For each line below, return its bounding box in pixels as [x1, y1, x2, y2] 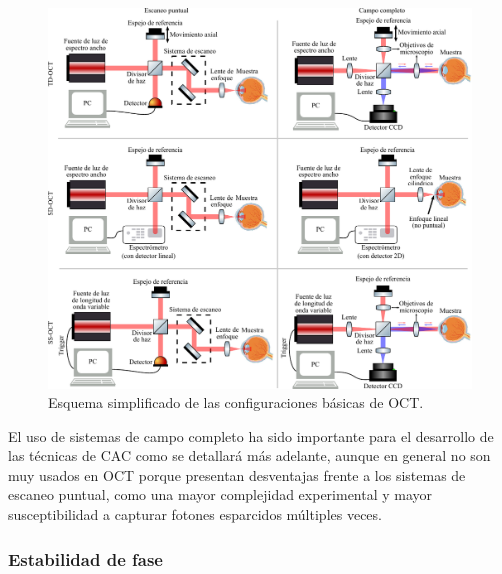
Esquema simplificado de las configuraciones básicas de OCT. [48, 392, 424, 413]
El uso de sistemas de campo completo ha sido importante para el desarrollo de [8, 425, 494, 446]
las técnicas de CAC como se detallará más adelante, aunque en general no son [8, 445, 491, 466]
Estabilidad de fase [8, 546, 163, 571]
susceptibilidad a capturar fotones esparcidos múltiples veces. [8, 504, 382, 525]
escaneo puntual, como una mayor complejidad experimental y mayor [8, 484, 433, 505]
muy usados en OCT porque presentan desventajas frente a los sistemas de [8, 464, 466, 485]
